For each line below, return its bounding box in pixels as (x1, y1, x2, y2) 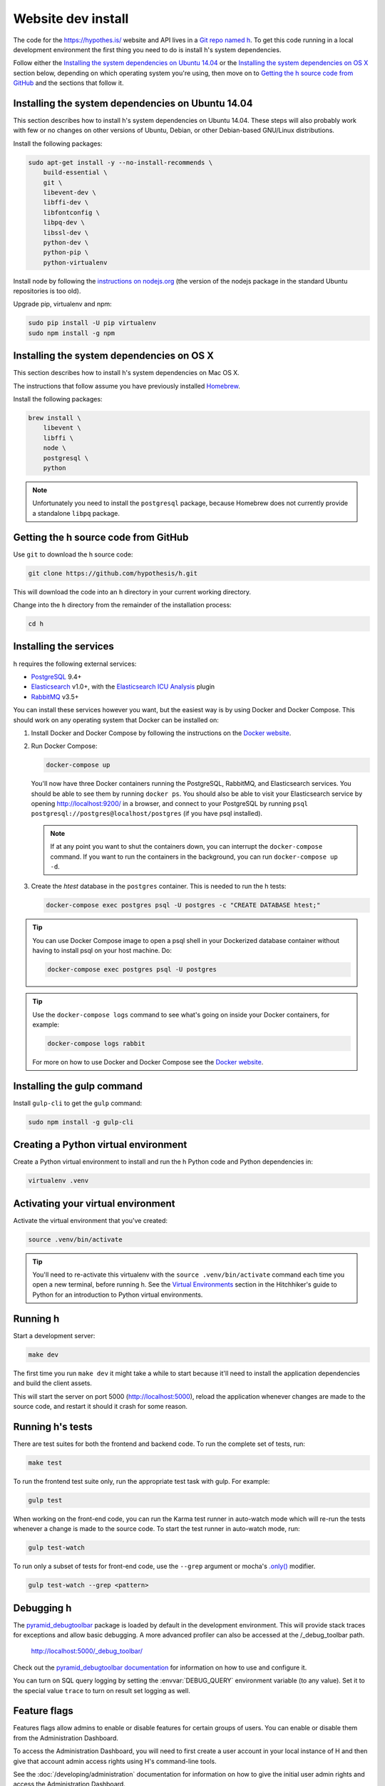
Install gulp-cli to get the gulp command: (13, 1099, 143, 1107)
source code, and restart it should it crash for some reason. (13, 1402, 188, 1410)
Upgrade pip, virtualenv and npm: (13, 300, 112, 309)
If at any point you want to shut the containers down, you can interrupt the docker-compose (50, 842, 323, 851)
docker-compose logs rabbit (47, 1039, 145, 1047)
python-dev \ (43, 238, 89, 246)
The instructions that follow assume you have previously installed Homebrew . (13, 381, 240, 390)
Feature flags (13, 1705, 74, 1717)
